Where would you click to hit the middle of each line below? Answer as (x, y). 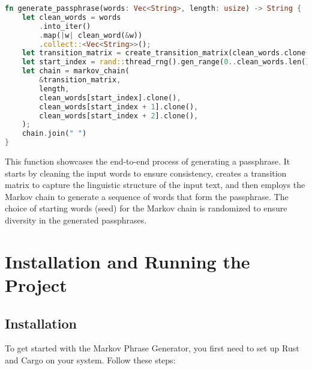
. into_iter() (65, 26)
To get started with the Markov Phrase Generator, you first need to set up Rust (152, 348)
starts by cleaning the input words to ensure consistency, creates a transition (146, 173)
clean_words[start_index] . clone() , (110, 98)
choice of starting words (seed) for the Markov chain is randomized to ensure (146, 208)
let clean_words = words (71, 17)
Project (36, 284)
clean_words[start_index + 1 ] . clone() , (119, 107)
